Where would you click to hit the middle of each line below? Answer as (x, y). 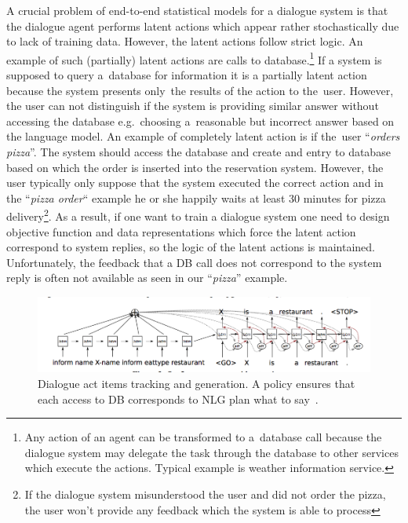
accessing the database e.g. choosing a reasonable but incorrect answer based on (200, 121)
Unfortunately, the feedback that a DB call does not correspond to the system (194, 262)
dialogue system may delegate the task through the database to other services (211, 452)
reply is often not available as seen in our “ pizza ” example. (147, 278)
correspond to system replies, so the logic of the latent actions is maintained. (191, 247)
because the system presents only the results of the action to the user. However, (200, 90)
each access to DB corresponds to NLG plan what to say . (178, 399)
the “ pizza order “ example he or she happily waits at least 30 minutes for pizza (196, 197)
